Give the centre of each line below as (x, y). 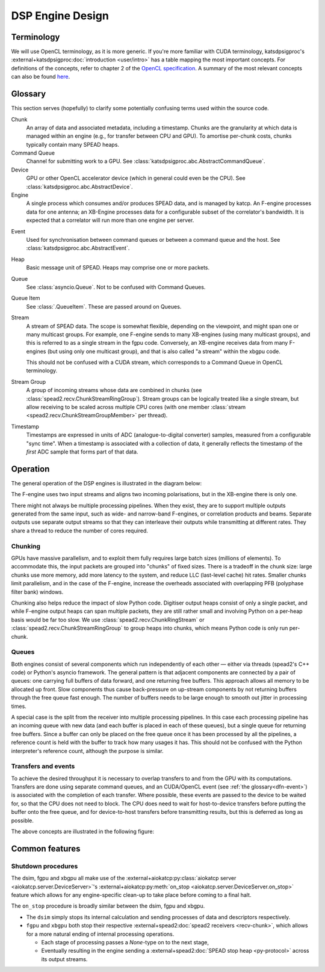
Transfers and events (43, 766)
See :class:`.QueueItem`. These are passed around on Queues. (104, 306)
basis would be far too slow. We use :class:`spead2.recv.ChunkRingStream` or (108, 620)
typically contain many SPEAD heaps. (73, 144)
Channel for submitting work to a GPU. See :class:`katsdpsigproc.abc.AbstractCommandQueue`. (146, 161)
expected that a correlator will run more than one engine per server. (110, 220)
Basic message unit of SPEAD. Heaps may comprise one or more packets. (118, 268)
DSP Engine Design (60, 16)
